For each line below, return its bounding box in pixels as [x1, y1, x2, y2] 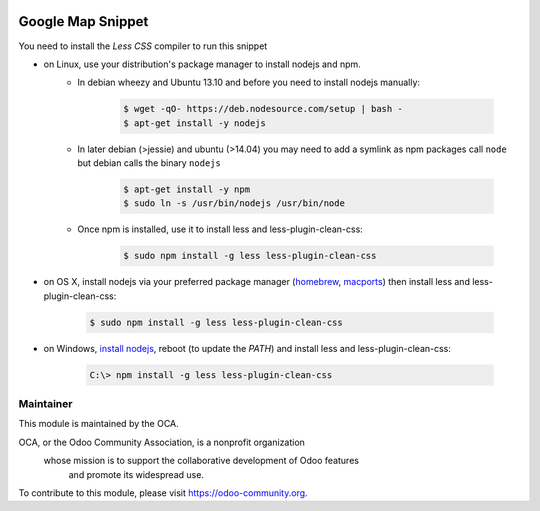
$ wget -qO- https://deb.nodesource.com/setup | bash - [123, 103, 404, 115]
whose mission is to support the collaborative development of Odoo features [43, 455, 360, 467]
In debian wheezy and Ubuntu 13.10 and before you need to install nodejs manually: [77, 76, 420, 89]
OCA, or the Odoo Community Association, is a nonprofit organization [18, 436, 305, 448]
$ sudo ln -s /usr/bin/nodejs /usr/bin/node [123, 198, 345, 209]
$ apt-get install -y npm [123, 184, 250, 195]
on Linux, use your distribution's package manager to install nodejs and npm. [43, 58, 362, 70]
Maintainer [18, 397, 73, 411]
